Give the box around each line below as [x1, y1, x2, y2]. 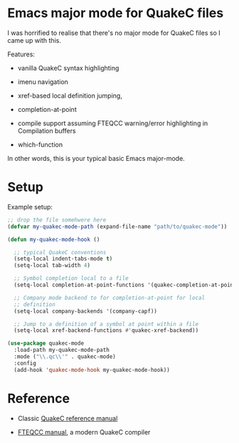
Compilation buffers [17, 126, 76, 135]
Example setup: [7, 202, 53, 211]
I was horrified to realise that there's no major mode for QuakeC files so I [7, 28, 221, 37]
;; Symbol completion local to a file [14, 275, 129, 282]
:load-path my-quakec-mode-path [14, 347, 110, 354]
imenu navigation [17, 77, 69, 86]
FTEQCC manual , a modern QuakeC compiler [17, 427, 151, 436]
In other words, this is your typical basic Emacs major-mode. [7, 154, 185, 162]
